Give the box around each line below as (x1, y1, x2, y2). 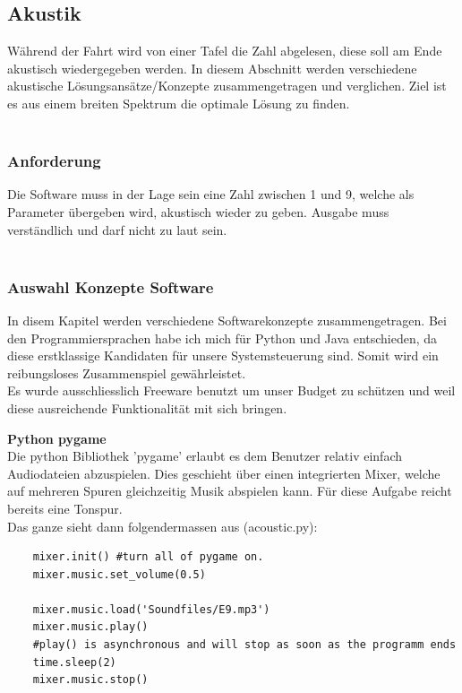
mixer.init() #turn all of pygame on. (32, 550, 264, 564)
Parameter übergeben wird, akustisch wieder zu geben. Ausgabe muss (7, 202, 389, 221)
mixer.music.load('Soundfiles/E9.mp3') (32, 602, 270, 616)
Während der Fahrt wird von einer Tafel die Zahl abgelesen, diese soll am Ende (7, 41, 442, 60)
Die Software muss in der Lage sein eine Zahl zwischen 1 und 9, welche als (7, 185, 415, 204)
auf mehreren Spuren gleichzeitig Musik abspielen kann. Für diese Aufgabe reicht (7, 481, 452, 500)
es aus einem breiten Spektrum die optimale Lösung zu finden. (7, 93, 350, 112)
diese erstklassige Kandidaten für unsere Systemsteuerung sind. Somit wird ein (7, 346, 439, 365)
